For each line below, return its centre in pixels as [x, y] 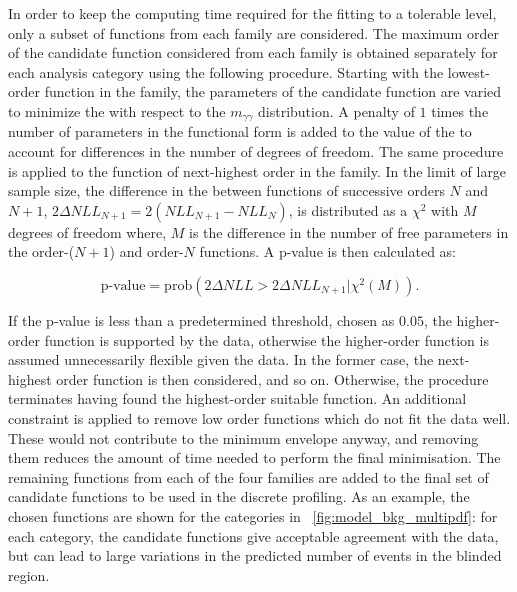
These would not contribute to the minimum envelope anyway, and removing [243, 437]
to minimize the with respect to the [117, 110]
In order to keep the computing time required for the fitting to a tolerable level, [252, 13]
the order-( [41, 251]
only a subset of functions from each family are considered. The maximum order [253, 32]
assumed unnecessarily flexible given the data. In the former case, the [221, 359]
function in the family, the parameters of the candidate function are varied [273, 91]
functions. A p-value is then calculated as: [327, 251]
